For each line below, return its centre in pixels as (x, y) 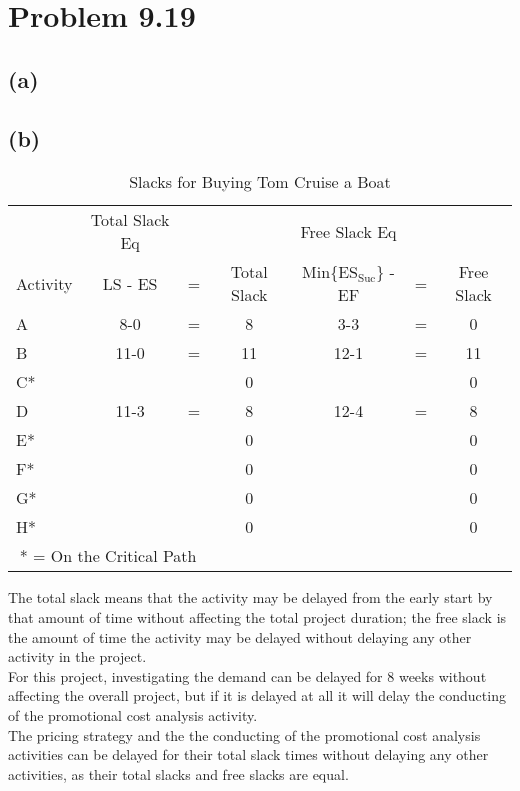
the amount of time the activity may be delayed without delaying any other (240, 636)
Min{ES (330, 272)
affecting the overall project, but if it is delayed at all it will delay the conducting (257, 695)
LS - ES (130, 283)
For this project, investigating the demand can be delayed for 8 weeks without (247, 675)
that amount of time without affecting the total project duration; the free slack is (257, 616)
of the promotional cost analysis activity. (133, 714)
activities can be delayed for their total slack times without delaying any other (248, 754)
